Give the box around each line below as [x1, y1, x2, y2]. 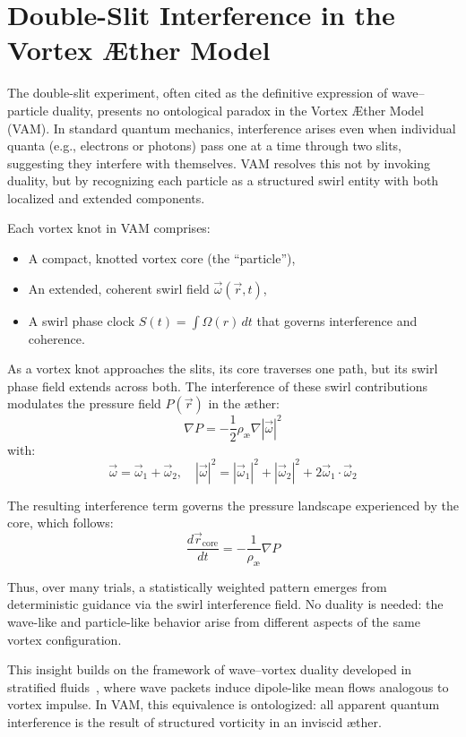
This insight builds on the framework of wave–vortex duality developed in [7, 660, 412, 679]
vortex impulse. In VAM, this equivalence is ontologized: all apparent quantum [7, 695, 440, 714]
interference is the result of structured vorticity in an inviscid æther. [7, 713, 382, 732]
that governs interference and [256, 311, 418, 330]
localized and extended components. [7, 188, 205, 207]
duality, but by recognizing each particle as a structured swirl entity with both [7, 171, 439, 190]
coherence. [28, 329, 85, 347]
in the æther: [208, 394, 280, 413]
